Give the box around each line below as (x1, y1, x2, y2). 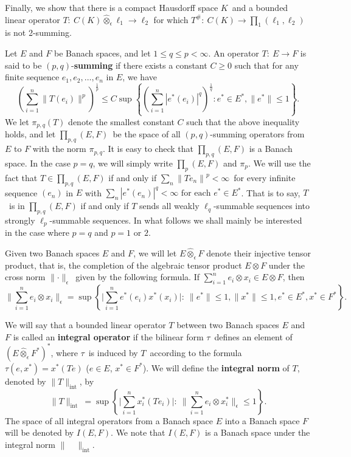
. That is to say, (241, 186, 301, 199)
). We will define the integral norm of (142, 361, 290, 374)
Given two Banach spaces (5, 246, 100, 259)
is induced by (88, 346, 138, 359)
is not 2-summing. (5, 26, 72, 39)
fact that (5, 171, 38, 184)
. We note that (111, 426, 165, 439)
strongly (5, 213, 35, 226)
